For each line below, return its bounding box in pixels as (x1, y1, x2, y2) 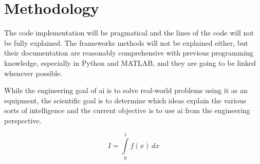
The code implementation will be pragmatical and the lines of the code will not (4, 27, 254, 38)
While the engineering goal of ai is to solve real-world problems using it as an (4, 85, 248, 96)
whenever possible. (4, 67, 63, 78)
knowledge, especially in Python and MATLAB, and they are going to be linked (4, 57, 256, 68)
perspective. (4, 115, 42, 125)
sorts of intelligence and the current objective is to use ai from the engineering (4, 105, 250, 116)
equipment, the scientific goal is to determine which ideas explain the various (4, 95, 246, 105)
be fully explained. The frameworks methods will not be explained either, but (4, 37, 248, 48)
